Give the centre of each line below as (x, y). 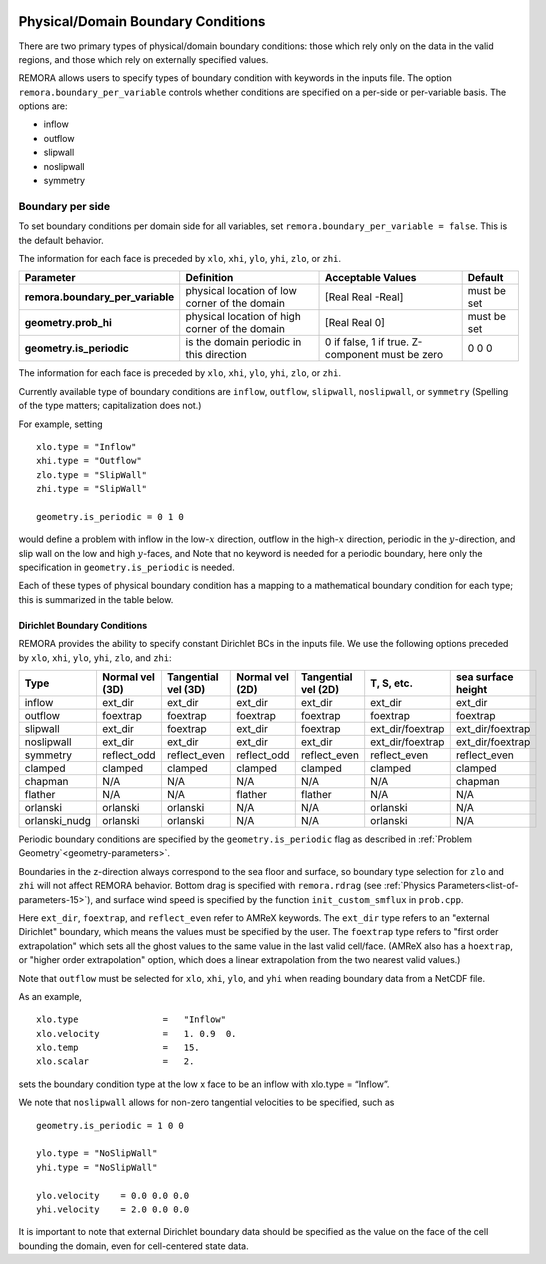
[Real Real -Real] (364, 297)
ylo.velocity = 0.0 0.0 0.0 (113, 1195)
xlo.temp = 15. (118, 1048)
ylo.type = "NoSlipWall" (97, 1153)
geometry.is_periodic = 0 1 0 (110, 516)
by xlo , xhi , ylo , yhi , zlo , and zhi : (95, 657)
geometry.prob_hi (68, 323)
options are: (43, 106)
